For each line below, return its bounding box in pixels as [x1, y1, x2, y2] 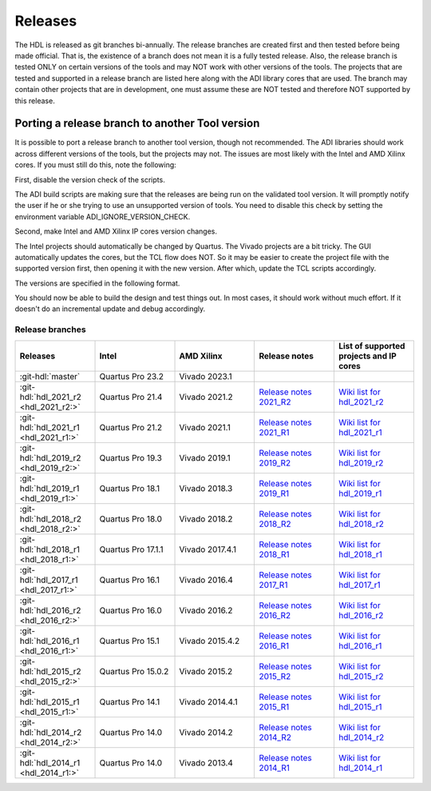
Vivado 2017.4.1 [179, 544, 237, 555]
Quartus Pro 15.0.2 [99, 665, 169, 677]
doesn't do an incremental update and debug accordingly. [14, 304, 206, 314]
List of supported [338, 340, 405, 351]
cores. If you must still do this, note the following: [14, 160, 177, 170]
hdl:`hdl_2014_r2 [19, 726, 82, 737]
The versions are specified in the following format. [14, 278, 180, 288]
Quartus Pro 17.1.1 [99, 544, 164, 555]
